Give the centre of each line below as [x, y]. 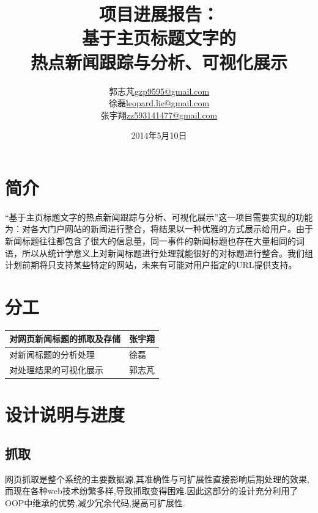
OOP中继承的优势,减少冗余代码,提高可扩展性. [95, 502]
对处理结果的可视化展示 [56, 370]
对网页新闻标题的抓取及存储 [65, 339]
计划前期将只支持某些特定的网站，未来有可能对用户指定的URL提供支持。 [151, 265]
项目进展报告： [159, 14]
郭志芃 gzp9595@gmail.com [159, 91]
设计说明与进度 [65, 414]
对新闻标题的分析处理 [52, 355]
